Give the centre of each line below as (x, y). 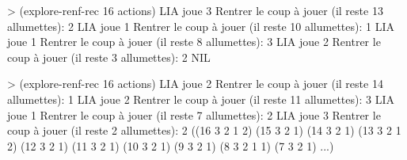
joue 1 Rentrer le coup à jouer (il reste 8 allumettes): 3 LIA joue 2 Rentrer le (194, 42)
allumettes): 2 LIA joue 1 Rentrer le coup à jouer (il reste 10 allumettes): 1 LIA (201, 26)
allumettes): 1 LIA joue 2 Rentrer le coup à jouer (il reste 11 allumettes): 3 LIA (201, 99)
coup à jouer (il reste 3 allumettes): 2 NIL (109, 57)
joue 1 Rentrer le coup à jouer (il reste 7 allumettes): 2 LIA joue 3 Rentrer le (194, 114)
